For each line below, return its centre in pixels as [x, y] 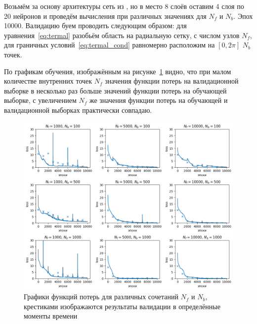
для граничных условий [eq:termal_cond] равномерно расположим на [109, 45]
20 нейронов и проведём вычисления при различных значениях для [105, 16]
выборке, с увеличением [40, 100]
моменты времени [51, 316]
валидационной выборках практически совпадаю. [78, 110]
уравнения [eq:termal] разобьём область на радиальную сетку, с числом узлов [122, 35]
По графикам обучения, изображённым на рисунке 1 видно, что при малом [118, 71]
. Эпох [243, 16]
